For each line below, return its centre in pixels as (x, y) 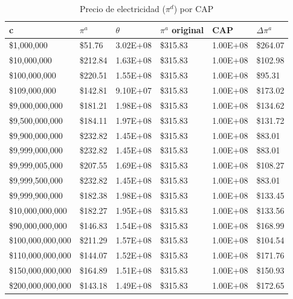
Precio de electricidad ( (123, 8)
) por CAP (194, 8)
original (188, 29)
